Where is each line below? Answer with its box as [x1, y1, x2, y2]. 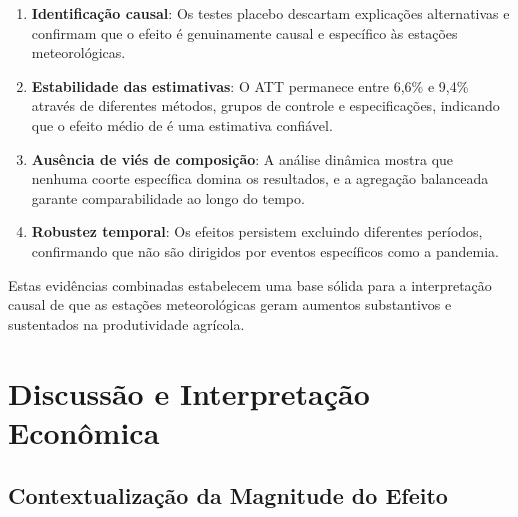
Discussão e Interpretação [8, 372, 370, 413]
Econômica [8, 411, 160, 452]
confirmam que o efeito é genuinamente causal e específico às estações [31, 22, 458, 43]
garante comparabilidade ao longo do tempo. [31, 187, 305, 208]
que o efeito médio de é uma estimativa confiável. [31, 114, 333, 135]
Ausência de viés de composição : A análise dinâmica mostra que [31, 148, 454, 169]
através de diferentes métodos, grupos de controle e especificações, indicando [31, 95, 500, 116]
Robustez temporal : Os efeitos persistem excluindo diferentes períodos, [31, 221, 483, 242]
